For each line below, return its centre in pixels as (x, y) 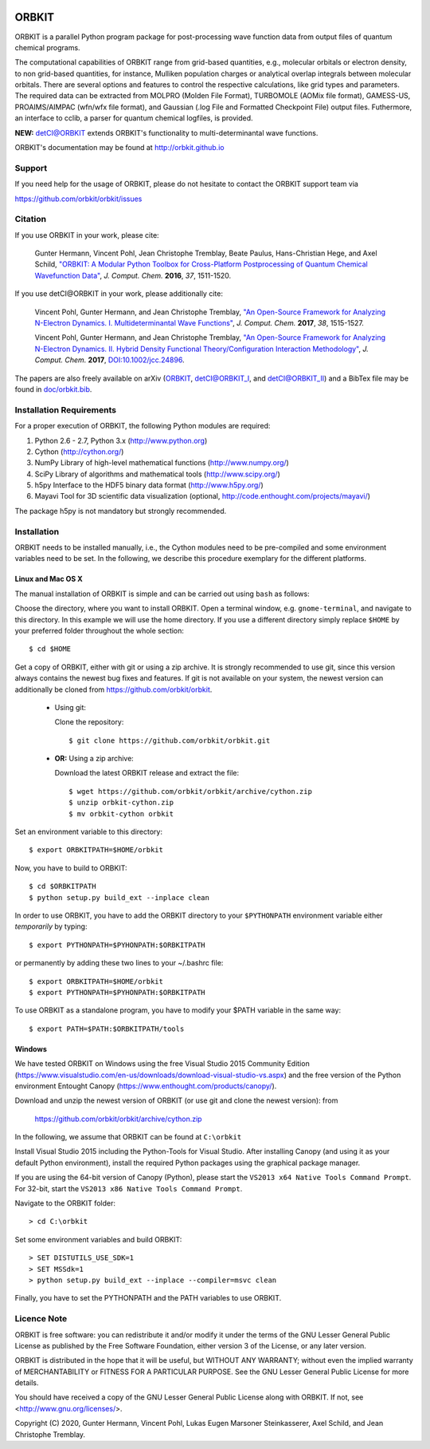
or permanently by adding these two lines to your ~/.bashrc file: (119, 963)
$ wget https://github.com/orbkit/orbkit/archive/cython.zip (190, 791)
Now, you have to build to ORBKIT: (71, 868)
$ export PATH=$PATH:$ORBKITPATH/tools (107, 1029)
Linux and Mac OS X (49, 579)
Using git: (70, 707)
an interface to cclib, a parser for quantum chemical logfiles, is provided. (134, 118)
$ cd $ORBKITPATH (63, 886)
